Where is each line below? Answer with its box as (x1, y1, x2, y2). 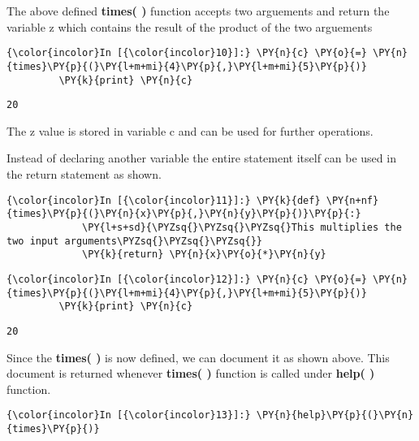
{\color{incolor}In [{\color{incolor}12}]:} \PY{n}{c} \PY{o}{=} (6, 273, 367, 285)
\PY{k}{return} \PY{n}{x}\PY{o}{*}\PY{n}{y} (82, 249, 326, 261)
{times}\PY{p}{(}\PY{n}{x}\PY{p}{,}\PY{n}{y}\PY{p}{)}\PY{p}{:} (6, 208, 361, 220)
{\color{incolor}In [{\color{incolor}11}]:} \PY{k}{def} (6, 194, 321, 206)
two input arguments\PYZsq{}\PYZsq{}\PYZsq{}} (6, 235, 262, 247)
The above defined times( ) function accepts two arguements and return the (6, 2, 390, 19)
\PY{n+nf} (326, 194, 379, 206)
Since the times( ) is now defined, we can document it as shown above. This (6, 348, 390, 365)
